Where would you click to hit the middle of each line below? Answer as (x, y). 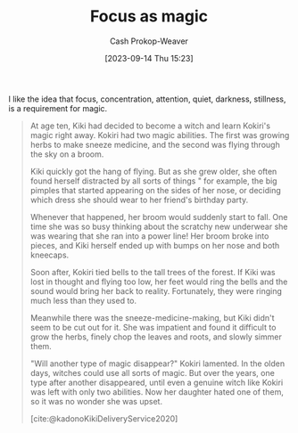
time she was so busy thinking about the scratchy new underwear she (159, 226)
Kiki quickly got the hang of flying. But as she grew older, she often (153, 171)
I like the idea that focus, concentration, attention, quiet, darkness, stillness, (147, 99)
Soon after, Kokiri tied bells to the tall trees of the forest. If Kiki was (153, 272)
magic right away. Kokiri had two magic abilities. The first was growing (160, 135)
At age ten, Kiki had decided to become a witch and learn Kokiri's (150, 126)
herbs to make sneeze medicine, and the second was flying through (155, 144)
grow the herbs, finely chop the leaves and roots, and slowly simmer (156, 337)
